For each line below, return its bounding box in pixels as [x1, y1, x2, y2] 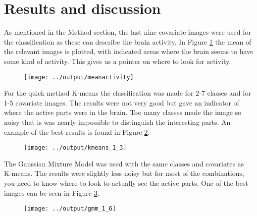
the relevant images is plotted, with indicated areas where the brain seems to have [4, 46, 254, 56]
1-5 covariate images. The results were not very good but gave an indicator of [4, 97, 239, 108]
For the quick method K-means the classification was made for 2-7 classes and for [4, 88, 251, 98]
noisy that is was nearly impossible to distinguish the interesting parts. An [4, 116, 231, 127]
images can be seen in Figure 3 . [4, 187, 100, 198]
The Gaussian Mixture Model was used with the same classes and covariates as [4, 158, 244, 168]
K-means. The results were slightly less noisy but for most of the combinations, [4, 168, 244, 178]
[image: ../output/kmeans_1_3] [24, 144, 127, 152]
